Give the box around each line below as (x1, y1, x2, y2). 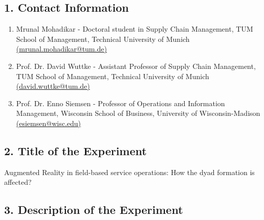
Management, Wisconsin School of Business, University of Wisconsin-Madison (16, 108, 260, 118)
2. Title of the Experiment (4, 142, 147, 158)
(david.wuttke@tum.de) (16, 81, 90, 91)
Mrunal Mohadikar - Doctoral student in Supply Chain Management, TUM (16, 23, 253, 34)
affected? (4, 177, 32, 187)
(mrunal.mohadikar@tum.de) (16, 43, 107, 54)
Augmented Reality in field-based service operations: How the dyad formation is (4, 166, 255, 177)
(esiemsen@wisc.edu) (16, 117, 81, 128)
